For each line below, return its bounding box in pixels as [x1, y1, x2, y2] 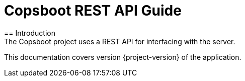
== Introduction [4, 28, 55, 37]
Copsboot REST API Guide [4, 2, 182, 19]
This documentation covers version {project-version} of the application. [4, 52, 241, 61]
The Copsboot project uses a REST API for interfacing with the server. [4, 37, 235, 46]
